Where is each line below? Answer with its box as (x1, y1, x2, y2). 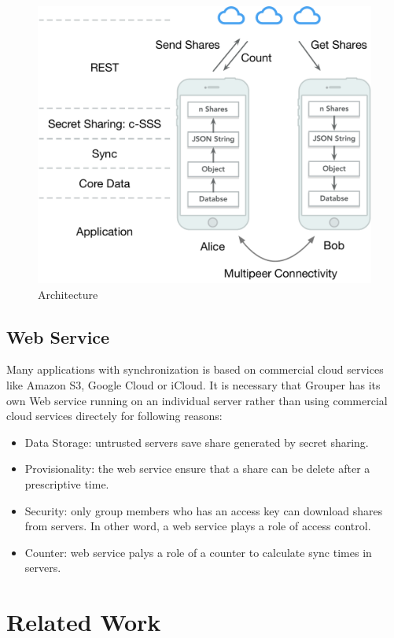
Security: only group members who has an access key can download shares (24, 502, 383, 518)
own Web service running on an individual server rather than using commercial (6, 392, 388, 408)
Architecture (38, 286, 98, 302)
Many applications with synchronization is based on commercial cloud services (6, 361, 384, 378)
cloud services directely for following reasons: (6, 408, 223, 424)
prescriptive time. (24, 475, 109, 492)
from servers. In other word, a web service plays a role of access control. (24, 518, 371, 534)
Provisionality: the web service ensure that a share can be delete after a (24, 460, 370, 477)
